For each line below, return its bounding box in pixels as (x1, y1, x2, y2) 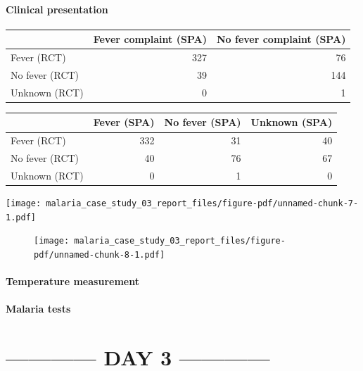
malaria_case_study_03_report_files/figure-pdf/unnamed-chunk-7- (46, 199, 359, 209)
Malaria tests (6, 301, 71, 316)
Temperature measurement (6, 274, 139, 289)
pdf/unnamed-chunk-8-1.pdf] (34, 250, 165, 260)
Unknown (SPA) (250, 115, 333, 130)
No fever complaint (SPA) (216, 32, 346, 46)
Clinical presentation (6, 1, 108, 16)
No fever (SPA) (164, 115, 241, 130)
